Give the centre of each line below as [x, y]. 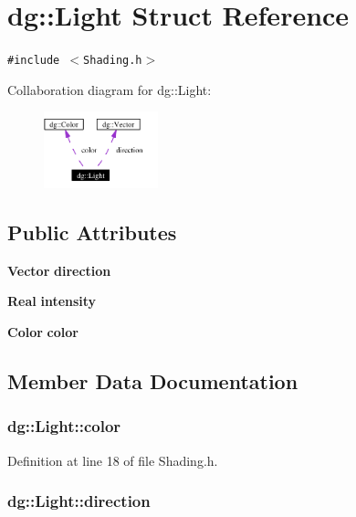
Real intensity [52, 301]
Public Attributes [92, 232]
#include [34, 61]
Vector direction [59, 270]
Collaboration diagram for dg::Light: [110, 89]
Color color [43, 332]
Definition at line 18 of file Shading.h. [113, 460]
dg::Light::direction [79, 501]
